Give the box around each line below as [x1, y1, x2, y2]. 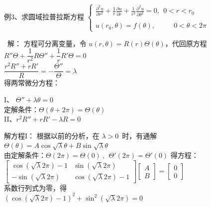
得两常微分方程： [4, 77, 60, 88]
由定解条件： [4, 149, 46, 160]
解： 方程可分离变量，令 [7, 38, 87, 48]
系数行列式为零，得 [4, 182, 67, 193]
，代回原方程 [165, 38, 207, 48]
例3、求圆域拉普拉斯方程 [4, 11, 84, 21]
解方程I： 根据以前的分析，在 [4, 130, 100, 140]
